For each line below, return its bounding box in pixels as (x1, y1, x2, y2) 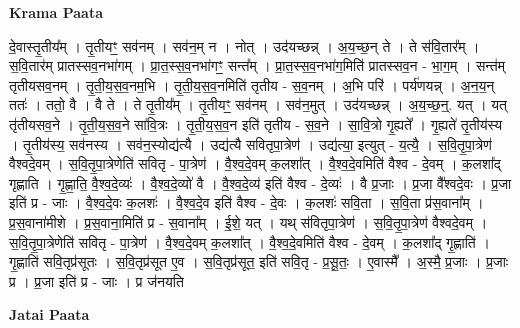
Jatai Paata (9, 304, 90, 325)
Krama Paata (9, 2, 103, 22)
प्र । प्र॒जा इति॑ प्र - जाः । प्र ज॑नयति (9, 270, 184, 291)
